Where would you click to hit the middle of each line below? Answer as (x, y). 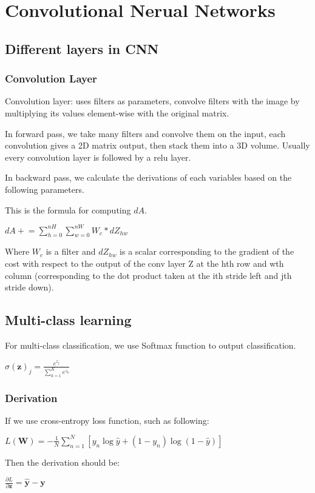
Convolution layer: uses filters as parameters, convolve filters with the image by (152, 101)
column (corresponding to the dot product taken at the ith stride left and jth (148, 275)
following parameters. (45, 189)
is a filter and (71, 251)
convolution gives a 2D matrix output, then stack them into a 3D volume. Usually (157, 145)
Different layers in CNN (82, 48)
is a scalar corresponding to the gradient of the (207, 251)
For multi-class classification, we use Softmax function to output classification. (151, 345)
